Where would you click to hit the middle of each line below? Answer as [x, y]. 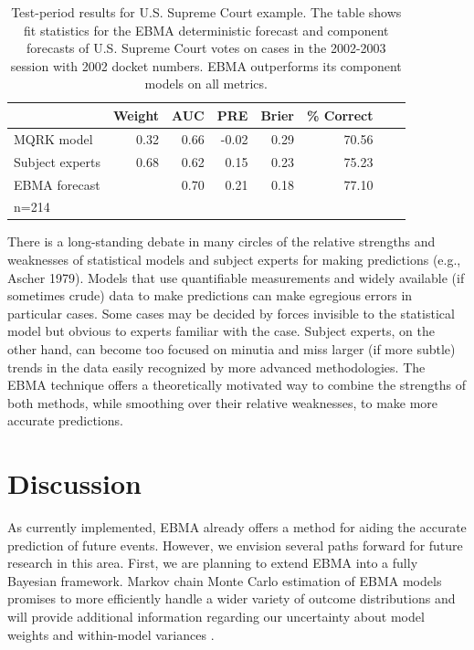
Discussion [74, 483]
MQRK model [53, 138]
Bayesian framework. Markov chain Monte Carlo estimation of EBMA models [225, 580]
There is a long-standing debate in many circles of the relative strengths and [221, 241]
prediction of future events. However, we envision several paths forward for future [235, 545]
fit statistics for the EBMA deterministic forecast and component [206, 30]
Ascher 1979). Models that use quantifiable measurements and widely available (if [236, 277]
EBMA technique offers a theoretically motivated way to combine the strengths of [237, 385]
